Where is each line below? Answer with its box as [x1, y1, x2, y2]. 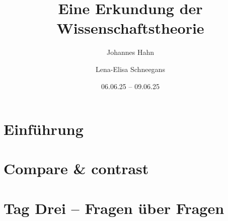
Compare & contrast [4, 158, 149, 179]
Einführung [4, 119, 84, 139]
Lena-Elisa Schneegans [96, 63, 165, 74]
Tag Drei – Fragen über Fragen [4, 197, 224, 218]
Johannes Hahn [106, 47, 154, 57]
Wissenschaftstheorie [56, 18, 204, 38]
